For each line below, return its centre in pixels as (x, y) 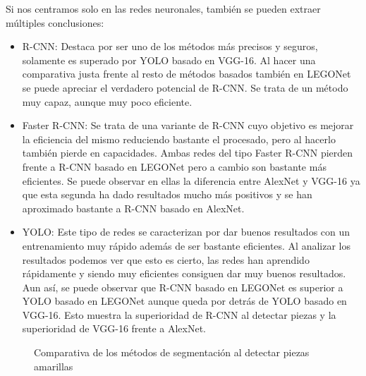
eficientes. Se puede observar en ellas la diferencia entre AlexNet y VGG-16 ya (191, 180)
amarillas (54, 366)
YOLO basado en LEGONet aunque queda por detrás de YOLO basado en (184, 301)
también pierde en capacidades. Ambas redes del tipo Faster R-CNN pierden (188, 153)
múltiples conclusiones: (55, 22)
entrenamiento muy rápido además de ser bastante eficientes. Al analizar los (187, 245)
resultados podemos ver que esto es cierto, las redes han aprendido (166, 259)
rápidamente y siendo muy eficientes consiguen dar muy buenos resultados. (184, 273)
